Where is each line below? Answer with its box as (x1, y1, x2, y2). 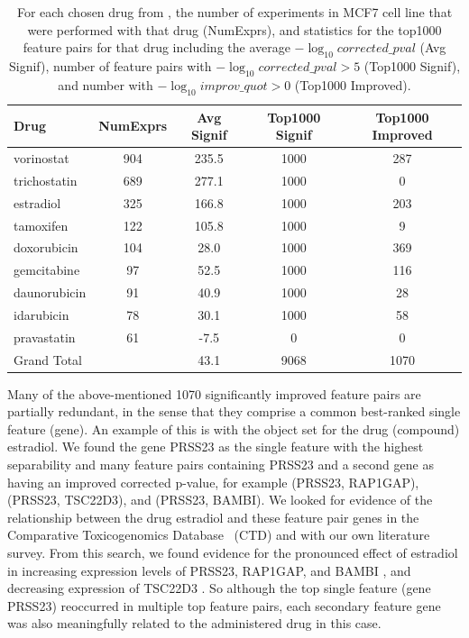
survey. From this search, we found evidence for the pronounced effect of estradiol (7, 543, 458, 562)
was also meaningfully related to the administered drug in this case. (7, 614, 382, 633)
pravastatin (14, 327, 76, 346)
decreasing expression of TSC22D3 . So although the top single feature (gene (7, 579, 431, 597)
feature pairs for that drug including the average (23, 38, 290, 57)
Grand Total (14, 350, 82, 369)
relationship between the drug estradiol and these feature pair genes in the (7, 507, 419, 526)
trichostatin (14, 170, 78, 189)
